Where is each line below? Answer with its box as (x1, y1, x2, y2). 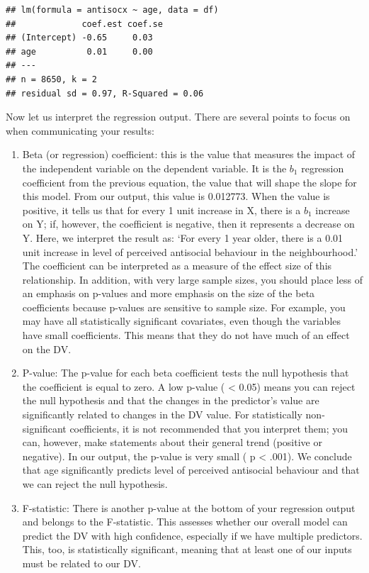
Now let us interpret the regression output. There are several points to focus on (6, 109, 351, 124)
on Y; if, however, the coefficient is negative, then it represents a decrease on (22, 216, 355, 231)
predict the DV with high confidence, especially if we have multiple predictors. (22, 528, 363, 543)
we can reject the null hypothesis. (22, 477, 168, 491)
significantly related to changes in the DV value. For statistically (22, 407, 302, 422)
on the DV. (22, 341, 72, 356)
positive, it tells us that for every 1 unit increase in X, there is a (22, 202, 301, 217)
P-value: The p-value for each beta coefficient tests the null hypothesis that (22, 365, 349, 380)
